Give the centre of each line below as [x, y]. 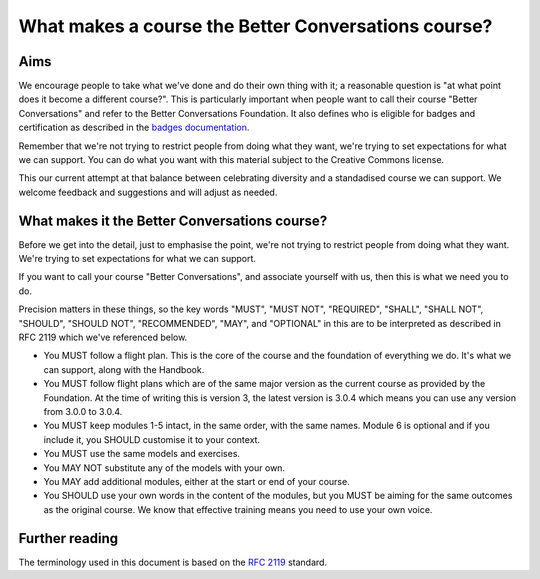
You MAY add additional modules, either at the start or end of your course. [196, 481]
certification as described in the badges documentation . [134, 127]
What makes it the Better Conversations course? [173, 220]
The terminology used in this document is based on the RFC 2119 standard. [173, 562]
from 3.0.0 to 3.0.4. [83, 411]
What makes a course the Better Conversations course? [255, 26]
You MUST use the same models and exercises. [141, 454]
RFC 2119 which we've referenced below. [103, 337]
